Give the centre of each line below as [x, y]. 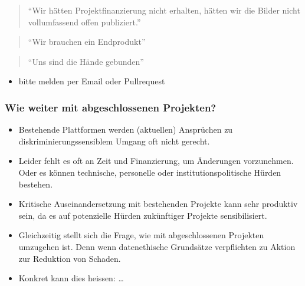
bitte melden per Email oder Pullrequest [92, 81]
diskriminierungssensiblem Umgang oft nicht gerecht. [114, 141]
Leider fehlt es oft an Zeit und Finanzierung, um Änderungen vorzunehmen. [156, 161]
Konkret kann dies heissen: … [71, 278]
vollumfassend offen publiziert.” [84, 22]
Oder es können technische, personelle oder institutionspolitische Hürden [150, 172]
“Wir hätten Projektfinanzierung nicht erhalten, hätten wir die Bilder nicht [164, 10]
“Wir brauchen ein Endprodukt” [87, 42]
